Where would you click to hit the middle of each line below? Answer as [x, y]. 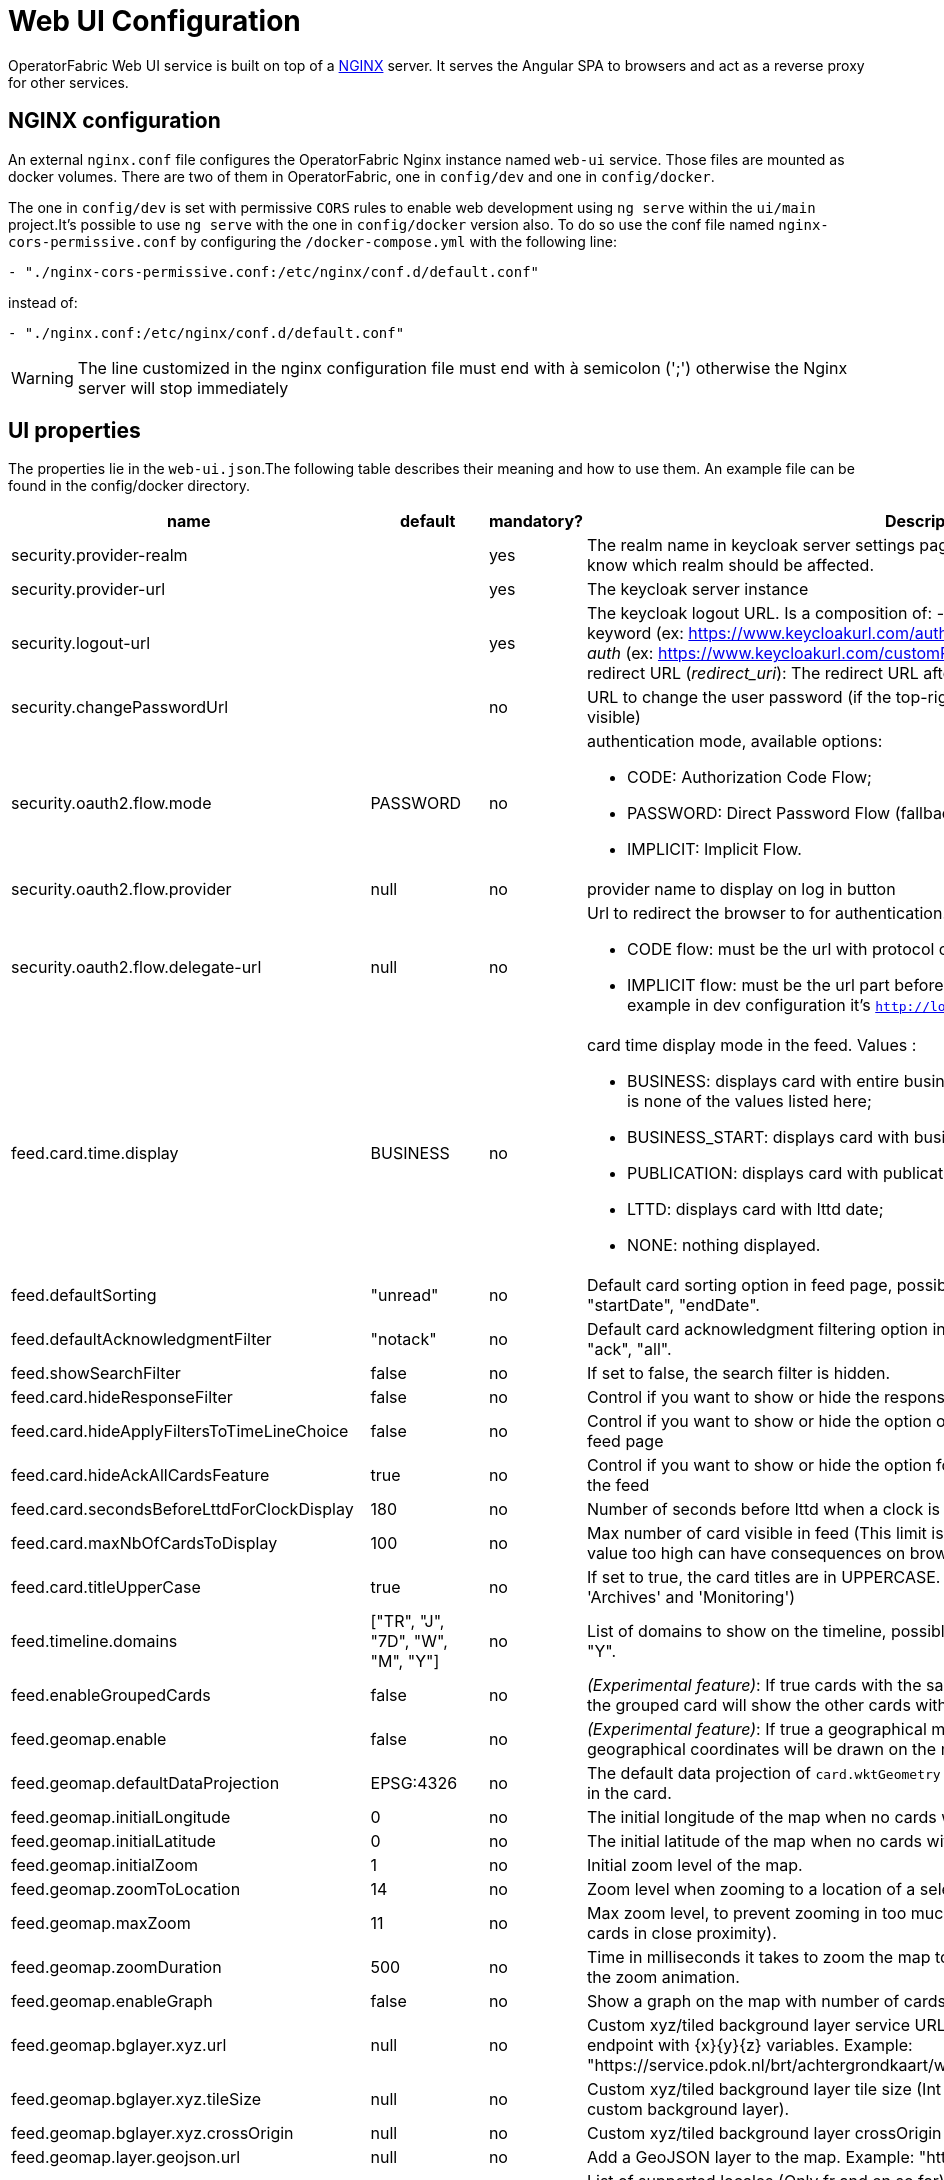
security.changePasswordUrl [120, 707]
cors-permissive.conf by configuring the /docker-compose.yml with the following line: [312, 241]
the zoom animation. [663, 1977]
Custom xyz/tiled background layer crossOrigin [764, 2133]
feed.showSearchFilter [96, 1373]
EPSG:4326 [414, 1783]
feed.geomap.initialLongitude [121, 1817]
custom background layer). [688, 2109]
